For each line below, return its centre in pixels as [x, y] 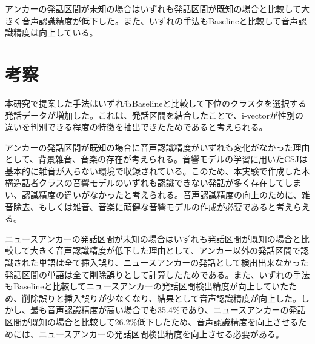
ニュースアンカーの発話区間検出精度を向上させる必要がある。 [161, 333]
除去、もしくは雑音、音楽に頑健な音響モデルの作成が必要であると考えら [157, 206]
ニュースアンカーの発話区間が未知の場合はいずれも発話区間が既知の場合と [153, 238]
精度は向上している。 [55, 32]
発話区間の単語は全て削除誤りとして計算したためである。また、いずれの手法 [157, 274]
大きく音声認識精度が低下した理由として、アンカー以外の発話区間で [165, 250]
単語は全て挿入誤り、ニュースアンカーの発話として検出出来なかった [174, 263]
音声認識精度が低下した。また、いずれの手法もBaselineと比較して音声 [160, 20]
